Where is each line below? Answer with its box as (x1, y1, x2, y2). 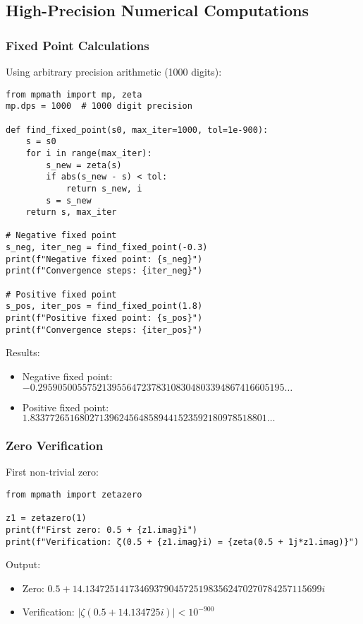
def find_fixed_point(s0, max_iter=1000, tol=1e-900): (6, 124, 269, 135)
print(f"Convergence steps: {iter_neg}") (6, 266, 203, 276)
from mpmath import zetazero (6, 489, 142, 500)
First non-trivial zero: (6, 464, 99, 479)
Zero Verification (6, 437, 104, 454)
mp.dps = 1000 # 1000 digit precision (6, 101, 192, 112)
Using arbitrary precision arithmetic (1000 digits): (6, 64, 222, 78)
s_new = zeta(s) (46, 160, 122, 170)
